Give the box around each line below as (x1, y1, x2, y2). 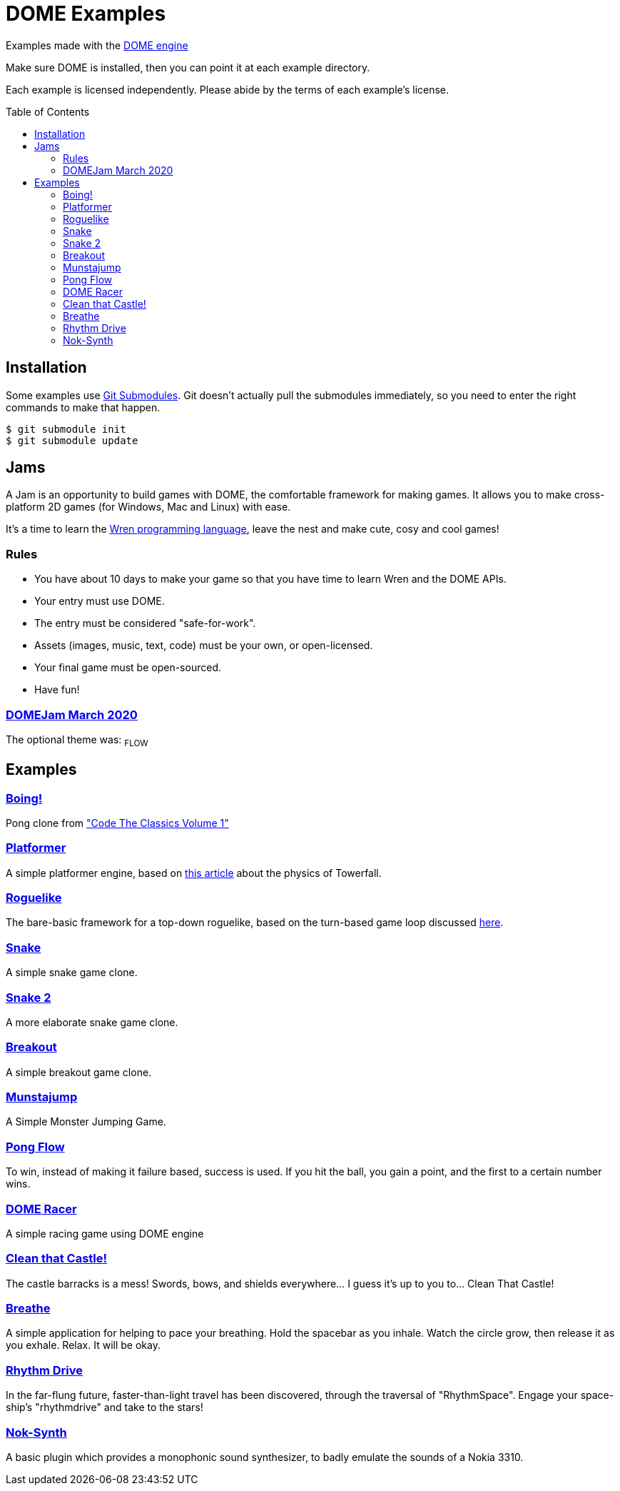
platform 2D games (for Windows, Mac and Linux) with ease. (6, 501, 291, 513)
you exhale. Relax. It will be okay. (6, 1339, 161, 1352)
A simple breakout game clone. (6, 1065, 152, 1078)
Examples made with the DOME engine (6, 39, 188, 51)
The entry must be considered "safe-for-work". (34, 617, 256, 630)
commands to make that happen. (6, 401, 161, 413)
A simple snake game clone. (6, 966, 138, 979)
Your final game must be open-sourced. (34, 661, 221, 674)
